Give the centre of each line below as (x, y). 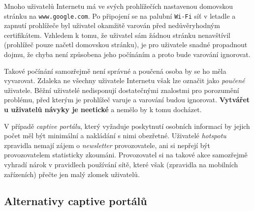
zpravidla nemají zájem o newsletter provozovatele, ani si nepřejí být (107, 145)
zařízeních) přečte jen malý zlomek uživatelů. (72, 174)
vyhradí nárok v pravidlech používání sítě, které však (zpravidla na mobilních (121, 164)
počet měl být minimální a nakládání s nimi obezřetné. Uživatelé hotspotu (115, 136)
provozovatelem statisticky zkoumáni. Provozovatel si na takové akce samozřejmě (126, 155)
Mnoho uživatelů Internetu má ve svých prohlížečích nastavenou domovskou (119, 6)
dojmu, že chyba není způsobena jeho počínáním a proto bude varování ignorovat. (127, 54)
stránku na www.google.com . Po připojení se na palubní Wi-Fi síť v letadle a (120, 15)
